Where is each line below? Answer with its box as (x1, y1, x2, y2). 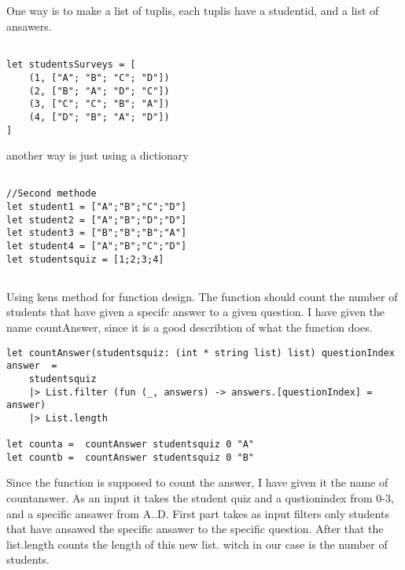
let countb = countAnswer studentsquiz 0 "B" (6, 451, 254, 463)
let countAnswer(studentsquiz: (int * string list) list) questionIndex (6, 347, 395, 359)
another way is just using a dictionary (6, 147, 189, 164)
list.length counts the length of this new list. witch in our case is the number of (6, 535, 388, 552)
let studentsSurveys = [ (6, 59, 136, 71)
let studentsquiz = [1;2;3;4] (6, 253, 164, 265)
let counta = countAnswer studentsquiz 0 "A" (6, 439, 254, 450)
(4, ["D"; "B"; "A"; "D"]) (28, 111, 170, 123)
